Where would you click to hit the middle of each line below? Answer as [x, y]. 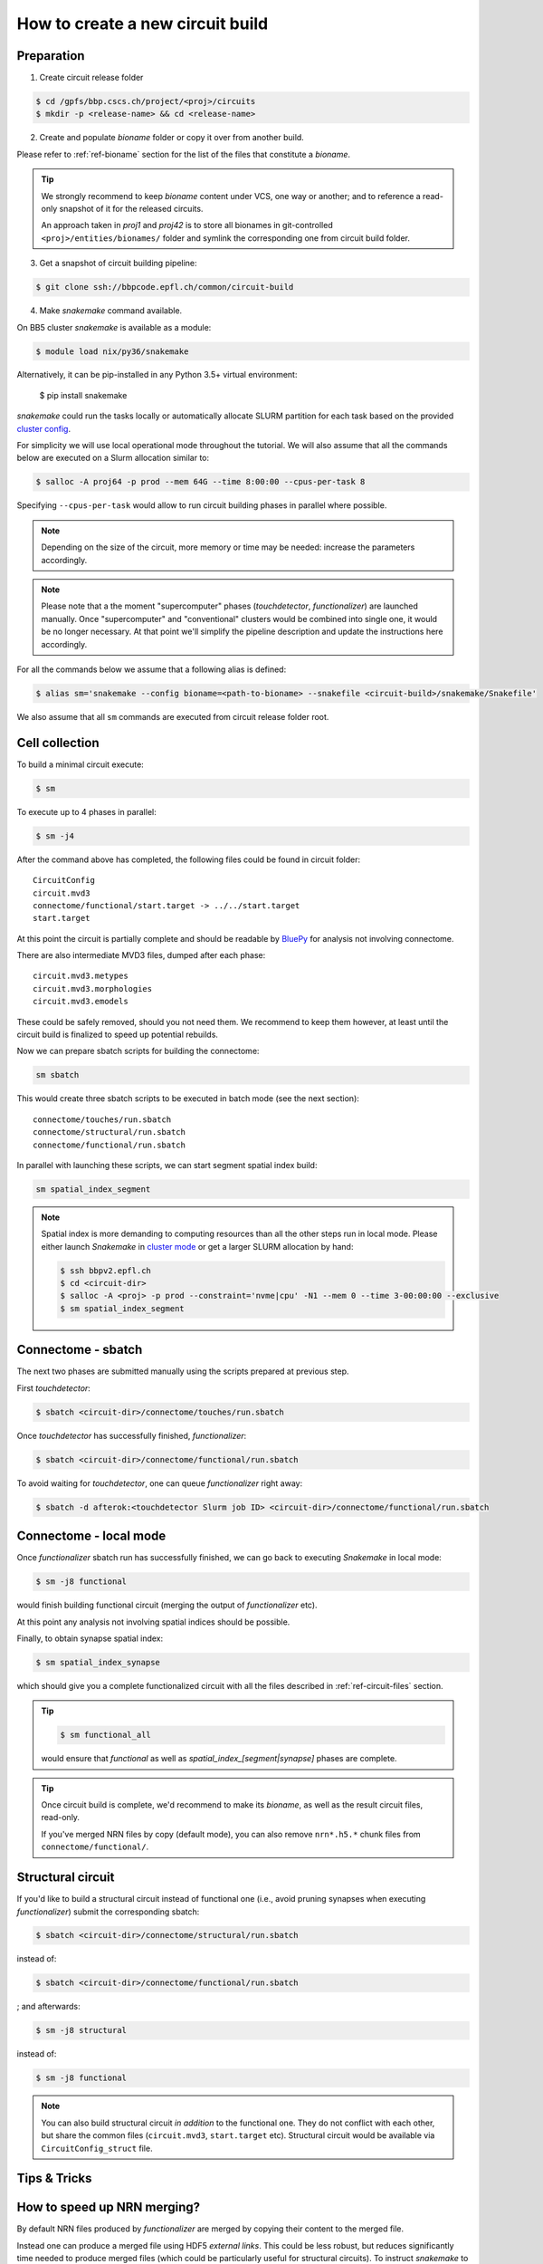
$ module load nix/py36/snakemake [112, 351]
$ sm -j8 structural [81, 2030]
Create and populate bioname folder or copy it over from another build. [172, 138]
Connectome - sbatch [80, 1350]
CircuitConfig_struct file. [97, 2148]
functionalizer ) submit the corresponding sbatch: [108, 1912]
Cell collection [58, 743]
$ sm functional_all [105, 1735]
